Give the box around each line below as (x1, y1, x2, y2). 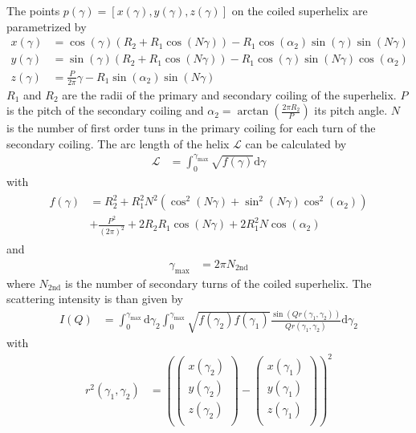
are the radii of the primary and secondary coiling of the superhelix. (62, 86, 397, 103)
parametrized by (6, 18, 87, 34)
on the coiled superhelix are (231, 2, 368, 18)
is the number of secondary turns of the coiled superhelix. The (64, 274, 372, 291)
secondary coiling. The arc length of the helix (6, 135, 230, 152)
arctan (237, 106, 269, 118)
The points (6, 2, 60, 18)
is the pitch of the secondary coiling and (6, 102, 204, 119)
